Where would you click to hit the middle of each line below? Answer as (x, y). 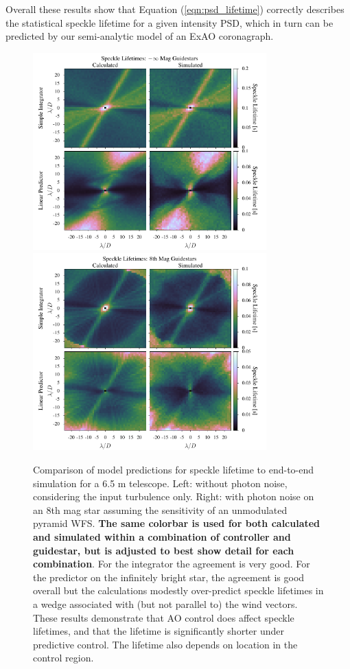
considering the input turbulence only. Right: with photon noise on (174, 496)
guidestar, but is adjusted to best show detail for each (164, 550)
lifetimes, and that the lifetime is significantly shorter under (159, 631)
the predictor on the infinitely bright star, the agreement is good (169, 577)
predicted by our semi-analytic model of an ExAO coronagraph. (140, 36)
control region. (63, 658)
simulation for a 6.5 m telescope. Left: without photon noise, (160, 483)
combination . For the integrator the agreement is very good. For (172, 564)
